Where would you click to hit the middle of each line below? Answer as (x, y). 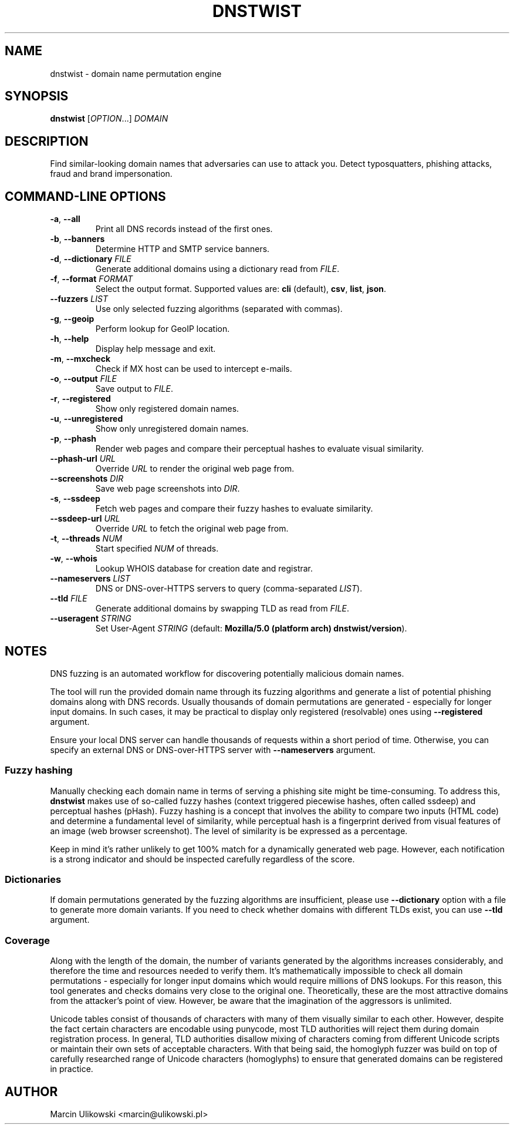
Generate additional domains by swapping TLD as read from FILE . (222, 609)
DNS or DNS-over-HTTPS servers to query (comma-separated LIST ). (229, 589)
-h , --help (70, 339)
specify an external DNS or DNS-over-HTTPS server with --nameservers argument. (213, 750)
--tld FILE (69, 599)
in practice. (72, 1069)
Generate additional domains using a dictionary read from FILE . (217, 269)
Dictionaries (33, 880)
